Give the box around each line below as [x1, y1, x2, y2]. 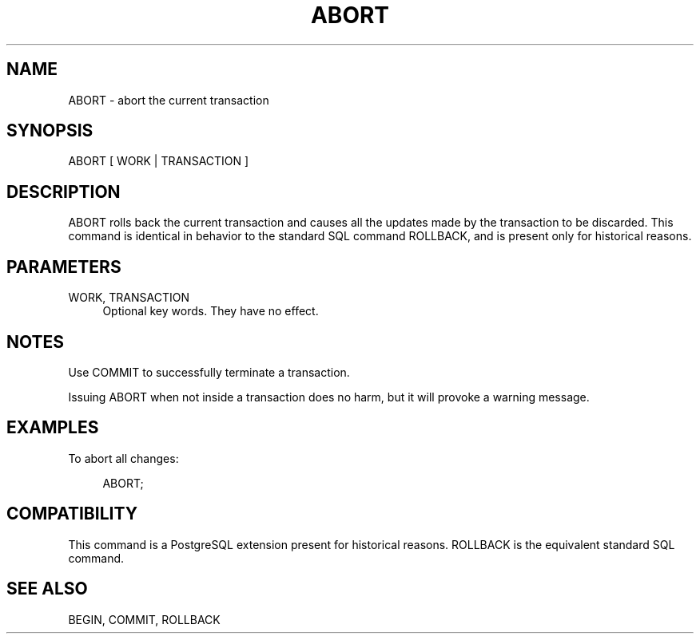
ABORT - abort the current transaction [68, 93, 269, 107]
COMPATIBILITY [6, 504, 137, 524]
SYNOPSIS [6, 120, 93, 141]
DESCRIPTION [6, 181, 121, 202]
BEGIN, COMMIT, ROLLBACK [68, 612, 221, 626]
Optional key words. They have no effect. [102, 304, 319, 318]
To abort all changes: [68, 451, 179, 465]
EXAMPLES [6, 417, 99, 438]
